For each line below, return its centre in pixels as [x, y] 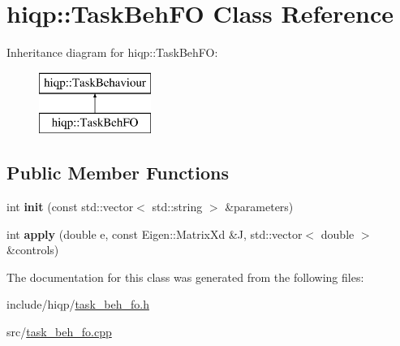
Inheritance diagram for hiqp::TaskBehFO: [112, 52]
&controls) [33, 250]
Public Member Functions [118, 173]
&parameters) [259, 207]
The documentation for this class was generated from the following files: [185, 277]
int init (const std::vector [70, 207]
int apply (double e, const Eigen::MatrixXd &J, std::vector [155, 234]
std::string [177, 207]
